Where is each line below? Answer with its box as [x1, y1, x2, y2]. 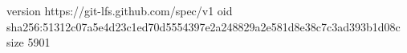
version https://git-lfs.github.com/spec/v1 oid [6, 2, 233, 18]
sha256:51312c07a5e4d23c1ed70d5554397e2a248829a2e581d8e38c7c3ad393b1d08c [6, 18, 401, 35]
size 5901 [6, 34, 51, 51]
